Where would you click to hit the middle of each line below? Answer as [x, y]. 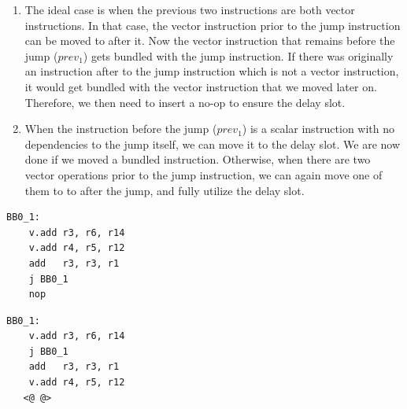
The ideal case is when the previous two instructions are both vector [190, 9]
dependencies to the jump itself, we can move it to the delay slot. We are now [213, 144]
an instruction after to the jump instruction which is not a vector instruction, [212, 71]
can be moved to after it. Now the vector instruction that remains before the [210, 41]
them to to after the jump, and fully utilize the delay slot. [165, 190]
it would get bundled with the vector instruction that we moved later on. [201, 86]
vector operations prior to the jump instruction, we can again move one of [203, 174]
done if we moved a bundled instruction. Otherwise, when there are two [198, 159]
